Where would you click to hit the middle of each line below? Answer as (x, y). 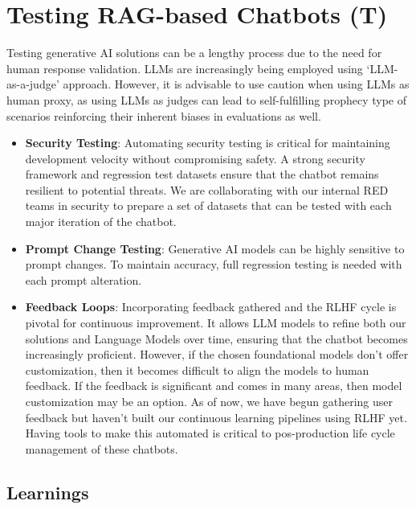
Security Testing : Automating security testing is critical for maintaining (208, 143)
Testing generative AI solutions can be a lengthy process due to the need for (194, 53)
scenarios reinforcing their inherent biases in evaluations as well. (164, 115)
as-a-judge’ (33, 84)
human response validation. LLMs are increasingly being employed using (185, 68)
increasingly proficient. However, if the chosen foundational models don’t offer (217, 354)
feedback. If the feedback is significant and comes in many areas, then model (214, 386)
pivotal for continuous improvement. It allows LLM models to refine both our (216, 323)
